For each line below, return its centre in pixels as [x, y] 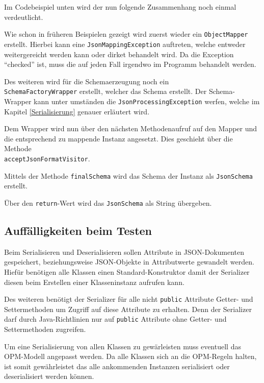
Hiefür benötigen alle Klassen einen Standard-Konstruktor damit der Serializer [127, 271]
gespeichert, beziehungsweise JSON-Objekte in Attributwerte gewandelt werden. [129, 262]
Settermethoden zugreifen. [45, 329]
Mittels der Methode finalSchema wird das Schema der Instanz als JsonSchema [128, 175]
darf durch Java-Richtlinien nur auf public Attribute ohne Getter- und [115, 319]
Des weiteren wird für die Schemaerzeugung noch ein [87, 81]
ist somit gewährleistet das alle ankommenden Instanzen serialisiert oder [117, 366]
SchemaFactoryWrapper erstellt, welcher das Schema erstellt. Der [105, 91]
